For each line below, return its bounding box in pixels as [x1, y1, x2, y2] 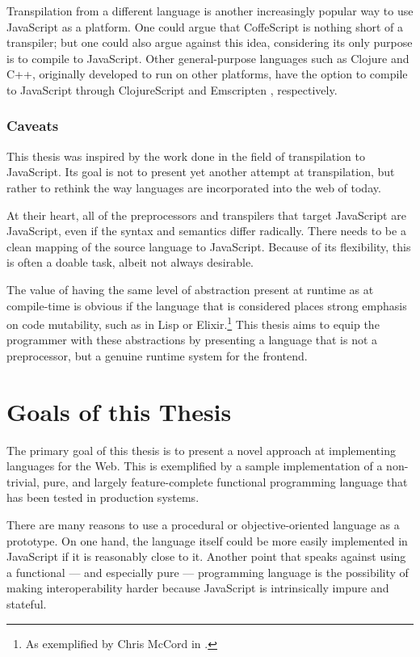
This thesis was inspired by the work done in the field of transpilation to [6, 147, 365, 164]
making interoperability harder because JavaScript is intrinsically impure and [6, 579, 389, 596]
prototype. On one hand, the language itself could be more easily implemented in [6, 532, 408, 549]
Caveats [6, 116, 59, 136]
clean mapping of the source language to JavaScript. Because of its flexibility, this [6, 238, 411, 255]
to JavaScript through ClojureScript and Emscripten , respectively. [6, 81, 338, 98]
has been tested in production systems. [6, 489, 199, 506]
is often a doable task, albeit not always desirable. [6, 254, 254, 271]
